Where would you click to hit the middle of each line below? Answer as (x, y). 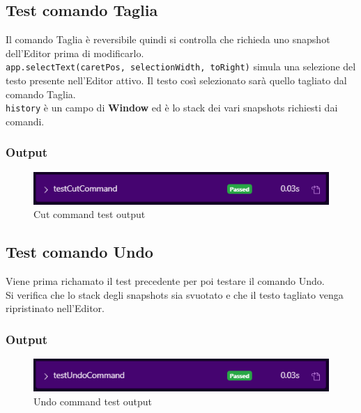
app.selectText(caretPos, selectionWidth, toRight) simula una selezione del (181, 67)
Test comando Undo (79, 252)
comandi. (25, 121)
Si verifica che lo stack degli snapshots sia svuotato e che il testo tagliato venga (175, 294)
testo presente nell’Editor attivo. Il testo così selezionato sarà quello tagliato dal (176, 80)
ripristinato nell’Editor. (55, 308)
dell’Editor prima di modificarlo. (75, 53)
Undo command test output (93, 401)
